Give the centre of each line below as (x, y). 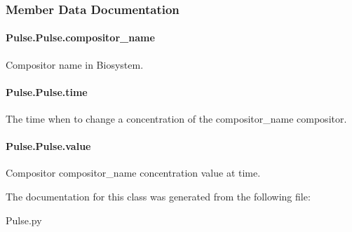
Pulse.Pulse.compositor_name (80, 37)
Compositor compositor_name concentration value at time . (133, 173)
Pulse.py (24, 220)
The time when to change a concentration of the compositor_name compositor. (176, 119)
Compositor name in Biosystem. (75, 64)
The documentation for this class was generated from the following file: (158, 197)
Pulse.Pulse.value (48, 146)
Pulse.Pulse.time (47, 91)
